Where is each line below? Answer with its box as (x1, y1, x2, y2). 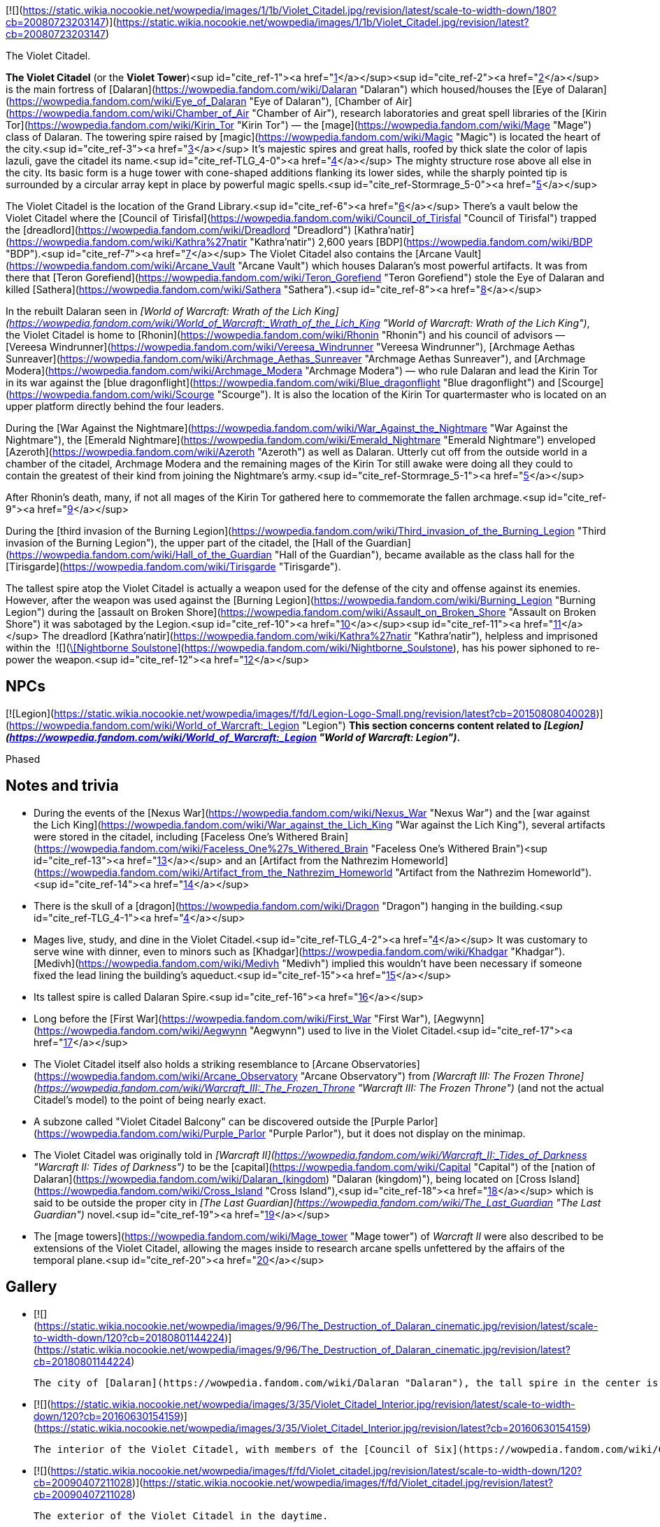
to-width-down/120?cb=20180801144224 (34, 1331, 225, 1344)
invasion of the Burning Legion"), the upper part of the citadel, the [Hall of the (6, 537, 364, 549)
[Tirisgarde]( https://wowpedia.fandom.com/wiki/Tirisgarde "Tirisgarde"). (6, 561, 341, 572)
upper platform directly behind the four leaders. (6, 400, 224, 412)
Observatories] (351, 1057, 420, 1070)
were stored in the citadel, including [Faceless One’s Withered (34, 830, 319, 843)
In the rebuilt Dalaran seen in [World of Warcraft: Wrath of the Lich (6, 305, 312, 317)
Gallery (6, 1278, 57, 1296)
